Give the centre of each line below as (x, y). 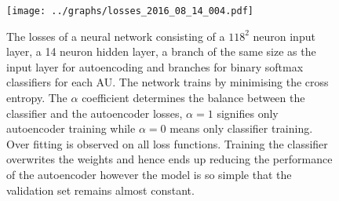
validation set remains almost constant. (100, 190)
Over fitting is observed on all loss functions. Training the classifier (167, 143)
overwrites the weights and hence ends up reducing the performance (169, 159)
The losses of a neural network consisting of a (116, 36)
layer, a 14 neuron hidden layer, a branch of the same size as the (161, 51)
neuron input (284, 36)
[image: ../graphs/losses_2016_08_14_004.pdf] (130, 11)
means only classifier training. (241, 128)
